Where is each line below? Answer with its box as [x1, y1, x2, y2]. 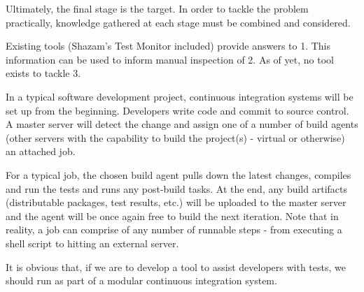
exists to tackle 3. [6, 66, 81, 80]
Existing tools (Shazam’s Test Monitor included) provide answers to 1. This [6, 38, 331, 53]
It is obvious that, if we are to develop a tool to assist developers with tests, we [6, 259, 346, 274]
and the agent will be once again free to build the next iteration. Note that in [6, 208, 339, 223]
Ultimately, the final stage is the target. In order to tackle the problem [6, 1, 309, 15]
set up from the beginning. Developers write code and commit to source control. [6, 103, 349, 117]
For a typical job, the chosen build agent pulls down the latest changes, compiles [6, 167, 351, 182]
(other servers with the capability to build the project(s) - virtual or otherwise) [6, 130, 345, 145]
